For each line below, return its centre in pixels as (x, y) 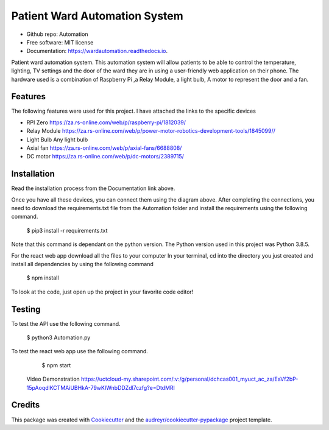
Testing (26, 309)
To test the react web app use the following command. (80, 351)
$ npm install (43, 278)
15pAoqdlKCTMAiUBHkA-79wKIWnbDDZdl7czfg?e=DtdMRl (101, 387)
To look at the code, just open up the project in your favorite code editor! (102, 292)
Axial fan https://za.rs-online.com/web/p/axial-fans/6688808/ (104, 148)
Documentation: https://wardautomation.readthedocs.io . (97, 51)
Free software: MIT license (60, 42)
